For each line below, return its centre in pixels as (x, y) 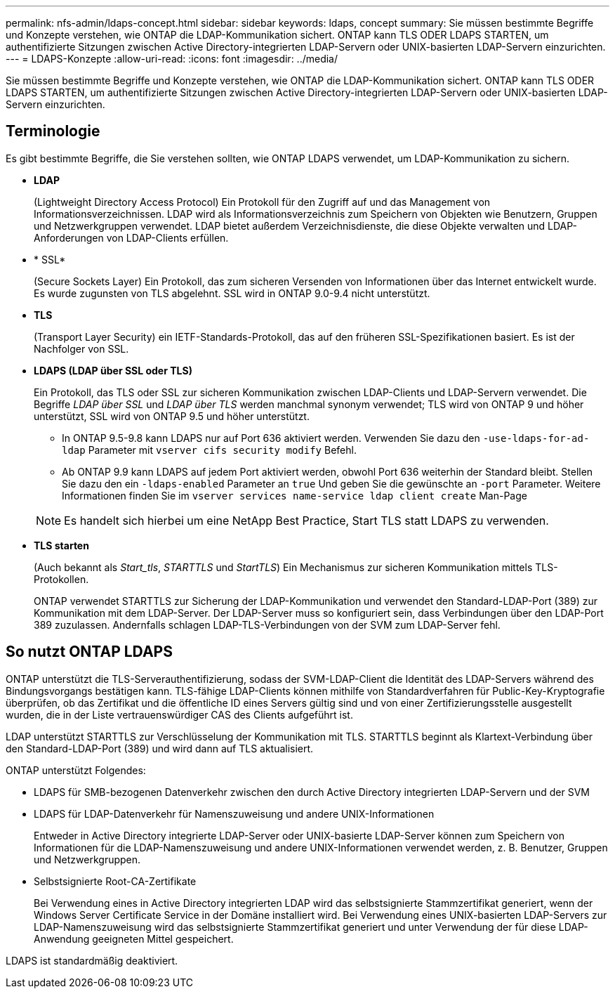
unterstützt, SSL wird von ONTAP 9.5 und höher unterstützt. (172, 416)
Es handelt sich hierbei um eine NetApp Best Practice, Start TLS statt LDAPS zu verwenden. (306, 520)
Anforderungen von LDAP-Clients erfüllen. (131, 237)
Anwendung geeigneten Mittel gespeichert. (134, 939)
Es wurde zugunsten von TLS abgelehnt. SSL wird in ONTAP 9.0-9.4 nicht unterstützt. (232, 293)
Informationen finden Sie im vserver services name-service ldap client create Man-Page (295, 495)
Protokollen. (61, 579)
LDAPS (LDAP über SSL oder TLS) (113, 370)
